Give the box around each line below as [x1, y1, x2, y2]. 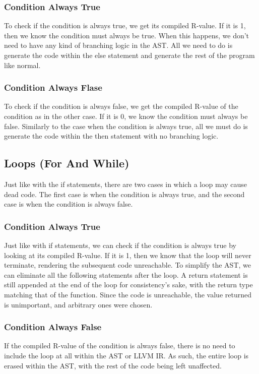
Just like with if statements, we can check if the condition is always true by [4, 239, 237, 250]
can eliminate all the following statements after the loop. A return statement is [4, 269, 248, 280]
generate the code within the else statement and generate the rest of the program [4, 50, 255, 60]
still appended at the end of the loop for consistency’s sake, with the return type [4, 279, 253, 290]
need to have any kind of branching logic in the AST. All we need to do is [4, 40, 233, 50]
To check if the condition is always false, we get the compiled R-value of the [4, 101, 238, 111]
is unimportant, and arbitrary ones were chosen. [4, 299, 153, 309]
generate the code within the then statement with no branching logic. [4, 131, 219, 141]
